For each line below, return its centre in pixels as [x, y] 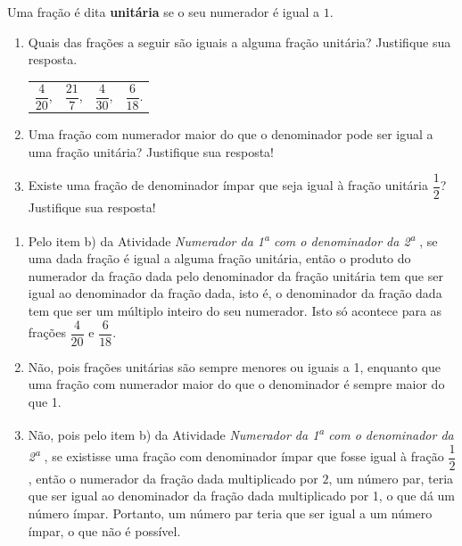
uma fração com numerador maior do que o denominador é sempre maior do [236, 384]
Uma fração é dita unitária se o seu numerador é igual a [163, 12]
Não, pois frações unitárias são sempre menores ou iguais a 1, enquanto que [235, 366]
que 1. [45, 401]
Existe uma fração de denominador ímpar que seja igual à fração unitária [228, 185]
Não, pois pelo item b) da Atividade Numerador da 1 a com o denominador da [241, 434]
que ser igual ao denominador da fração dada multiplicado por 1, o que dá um [242, 496]
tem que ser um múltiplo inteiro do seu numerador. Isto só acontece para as [235, 310]
